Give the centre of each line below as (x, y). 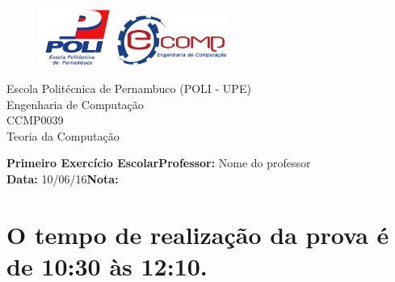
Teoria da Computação (63, 135)
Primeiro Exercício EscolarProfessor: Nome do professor (159, 163)
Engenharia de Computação (75, 104)
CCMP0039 (35, 120)
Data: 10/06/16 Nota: (63, 179)
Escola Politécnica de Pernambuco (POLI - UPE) (129, 88)
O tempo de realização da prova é (198, 234)
